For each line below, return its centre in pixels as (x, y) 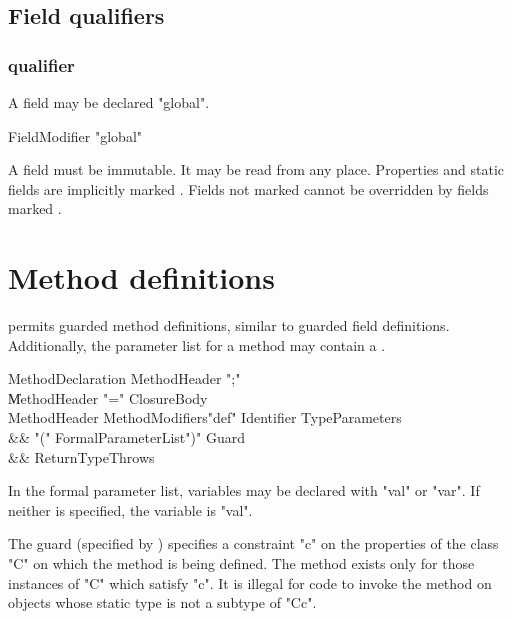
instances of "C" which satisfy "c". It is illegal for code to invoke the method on (250, 582)
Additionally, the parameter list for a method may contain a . (197, 344)
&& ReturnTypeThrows (81, 456)
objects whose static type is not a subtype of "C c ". (162, 602)
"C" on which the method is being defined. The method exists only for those (241, 563)
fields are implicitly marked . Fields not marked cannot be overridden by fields (248, 188)
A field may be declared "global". (109, 102)
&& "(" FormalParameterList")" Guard (126, 437)
